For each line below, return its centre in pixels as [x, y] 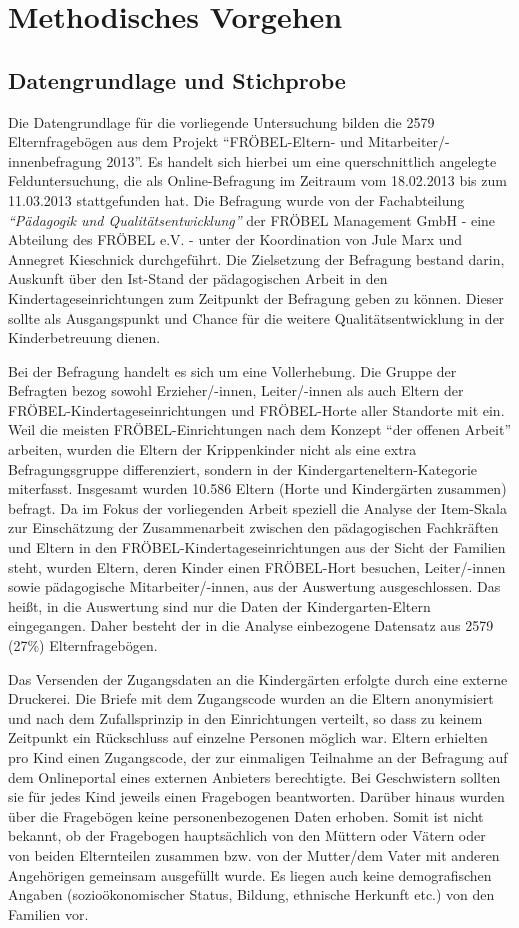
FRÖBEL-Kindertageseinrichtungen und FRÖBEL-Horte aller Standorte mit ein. [256, 409]
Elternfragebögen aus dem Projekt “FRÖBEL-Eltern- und [186, 141]
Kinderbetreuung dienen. [84, 337]
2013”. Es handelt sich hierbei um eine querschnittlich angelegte [301, 160]
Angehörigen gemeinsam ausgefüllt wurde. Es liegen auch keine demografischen [250, 874]
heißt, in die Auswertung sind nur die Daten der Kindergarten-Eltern [219, 605]
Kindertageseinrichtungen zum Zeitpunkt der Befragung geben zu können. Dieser [256, 297]
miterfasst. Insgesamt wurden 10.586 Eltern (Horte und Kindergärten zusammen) [257, 488]
